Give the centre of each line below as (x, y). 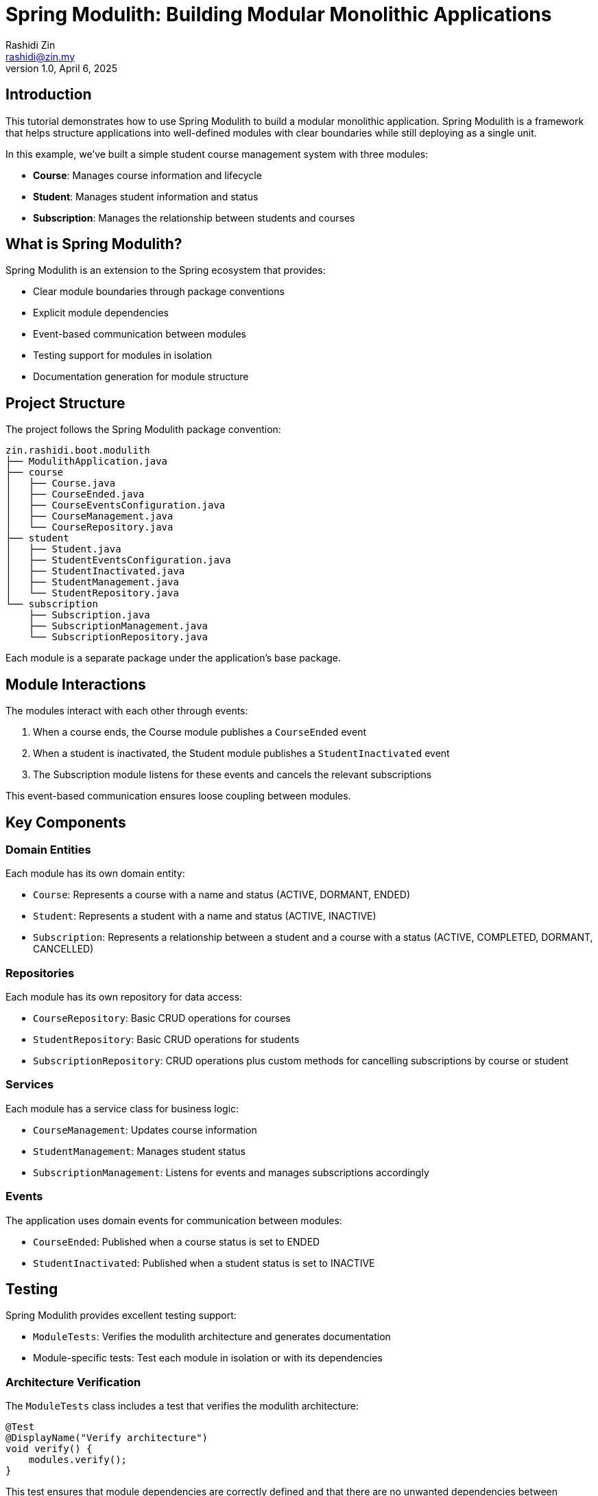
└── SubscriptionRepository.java (118, 637)
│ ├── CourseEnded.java (75, 494)
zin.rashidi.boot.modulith (78, 451)
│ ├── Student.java (63, 549)
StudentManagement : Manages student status (139, 1151)
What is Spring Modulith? (94, 244)
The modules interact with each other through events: (127, 711)
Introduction (49, 95)
